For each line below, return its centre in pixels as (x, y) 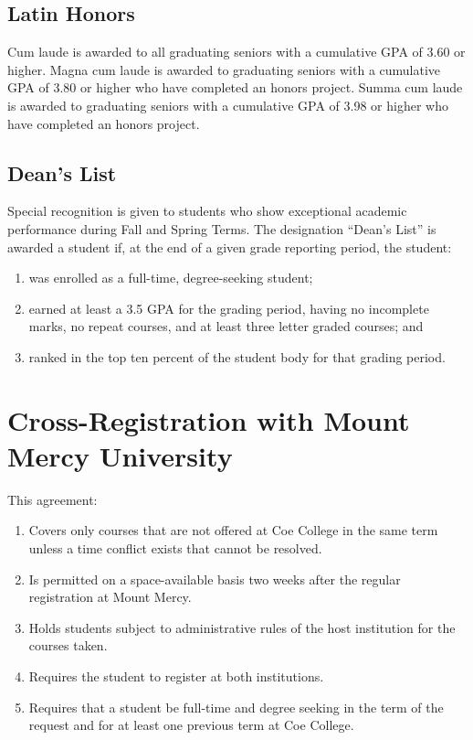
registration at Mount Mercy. (110, 597)
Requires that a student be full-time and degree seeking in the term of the (236, 707)
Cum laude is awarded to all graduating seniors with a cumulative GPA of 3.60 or (236, 52)
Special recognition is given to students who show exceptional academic (207, 211)
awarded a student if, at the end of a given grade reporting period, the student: (230, 247)
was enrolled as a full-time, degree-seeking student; (171, 278)
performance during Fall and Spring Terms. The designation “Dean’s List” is (222, 228)
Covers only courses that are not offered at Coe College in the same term (233, 530)
